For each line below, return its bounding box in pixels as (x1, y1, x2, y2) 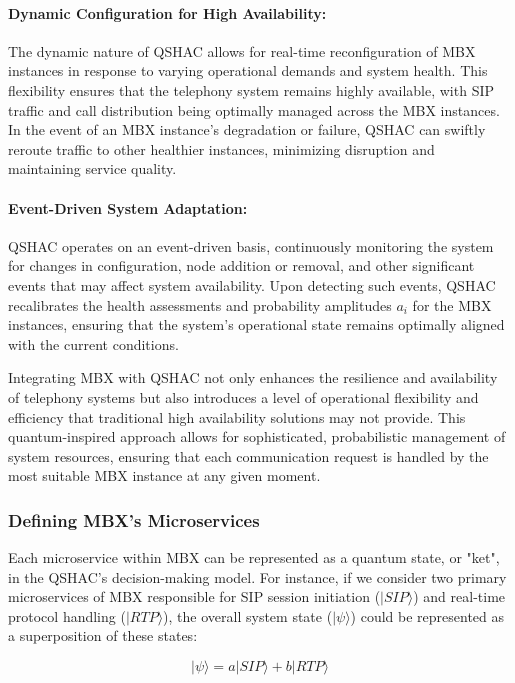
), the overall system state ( (163, 605, 333, 626)
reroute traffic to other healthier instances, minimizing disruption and (8, 138, 435, 159)
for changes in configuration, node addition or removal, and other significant (8, 255, 475, 276)
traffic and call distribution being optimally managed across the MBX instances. (8, 99, 500, 120)
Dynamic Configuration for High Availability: (8, 2, 327, 23)
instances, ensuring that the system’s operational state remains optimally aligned (8, 314, 505, 335)
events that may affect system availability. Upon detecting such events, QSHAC (8, 274, 496, 295)
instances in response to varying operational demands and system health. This (8, 60, 488, 81)
